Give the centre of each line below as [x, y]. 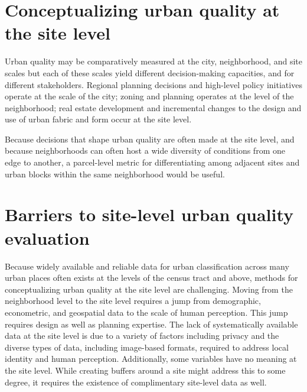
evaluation [47, 237]
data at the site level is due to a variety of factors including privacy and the [142, 336]
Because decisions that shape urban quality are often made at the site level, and [150, 139]
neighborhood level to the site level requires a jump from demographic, [133, 301]
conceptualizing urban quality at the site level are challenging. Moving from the [149, 289]
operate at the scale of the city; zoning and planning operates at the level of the [149, 96]
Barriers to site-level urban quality [149, 214]
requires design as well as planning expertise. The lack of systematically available [151, 324]
